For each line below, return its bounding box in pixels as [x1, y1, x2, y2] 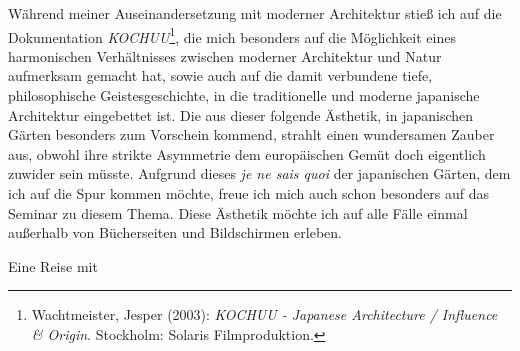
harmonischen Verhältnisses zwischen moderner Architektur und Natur [8, 45, 442, 66]
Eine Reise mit [8, 255, 98, 276]
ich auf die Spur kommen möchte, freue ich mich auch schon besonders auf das [8, 183, 490, 203]
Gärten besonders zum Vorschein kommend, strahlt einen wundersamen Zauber [8, 124, 495, 145]
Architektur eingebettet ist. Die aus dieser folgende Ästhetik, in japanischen [8, 104, 474, 125]
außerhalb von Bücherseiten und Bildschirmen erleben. [8, 222, 342, 243]
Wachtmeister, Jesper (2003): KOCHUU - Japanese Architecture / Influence [31, 304, 498, 325]
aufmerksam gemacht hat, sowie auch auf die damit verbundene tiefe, [8, 65, 433, 86]
